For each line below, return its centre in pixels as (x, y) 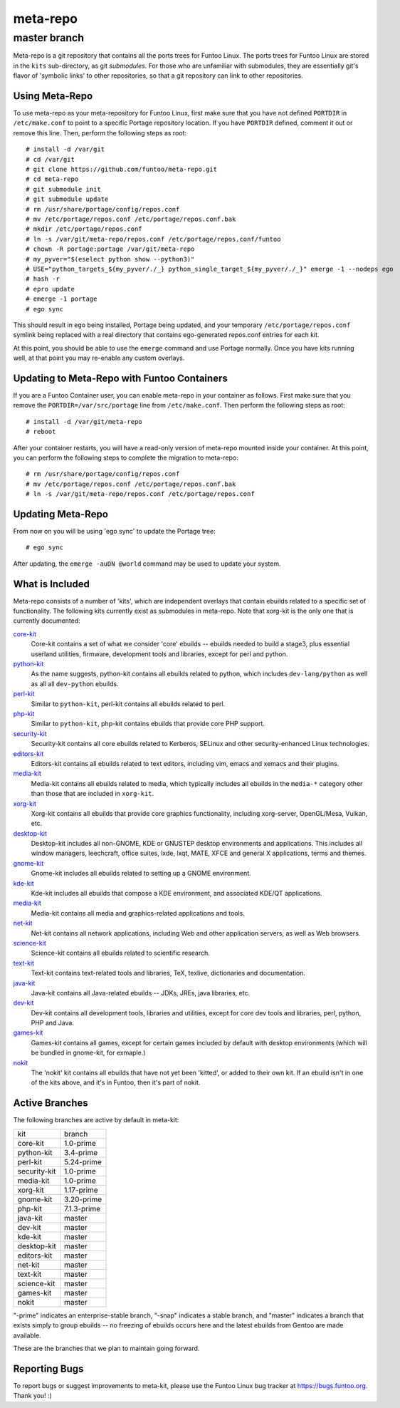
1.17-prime (81, 1190)
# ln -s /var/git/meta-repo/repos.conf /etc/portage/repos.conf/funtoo (153, 239)
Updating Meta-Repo (60, 514)
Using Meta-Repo (53, 96)
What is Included (52, 584)
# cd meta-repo (52, 179)
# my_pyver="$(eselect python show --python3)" (110, 259)
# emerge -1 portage (62, 299)
